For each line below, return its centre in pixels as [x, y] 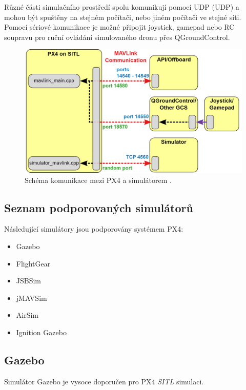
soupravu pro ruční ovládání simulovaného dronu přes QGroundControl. [117, 37]
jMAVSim [32, 297]
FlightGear [33, 263]
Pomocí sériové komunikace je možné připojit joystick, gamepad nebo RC [119, 27]
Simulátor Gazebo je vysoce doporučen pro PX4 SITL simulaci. [104, 381]
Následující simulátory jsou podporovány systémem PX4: [94, 229]
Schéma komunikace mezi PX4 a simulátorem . [98, 180]
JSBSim [29, 281]
